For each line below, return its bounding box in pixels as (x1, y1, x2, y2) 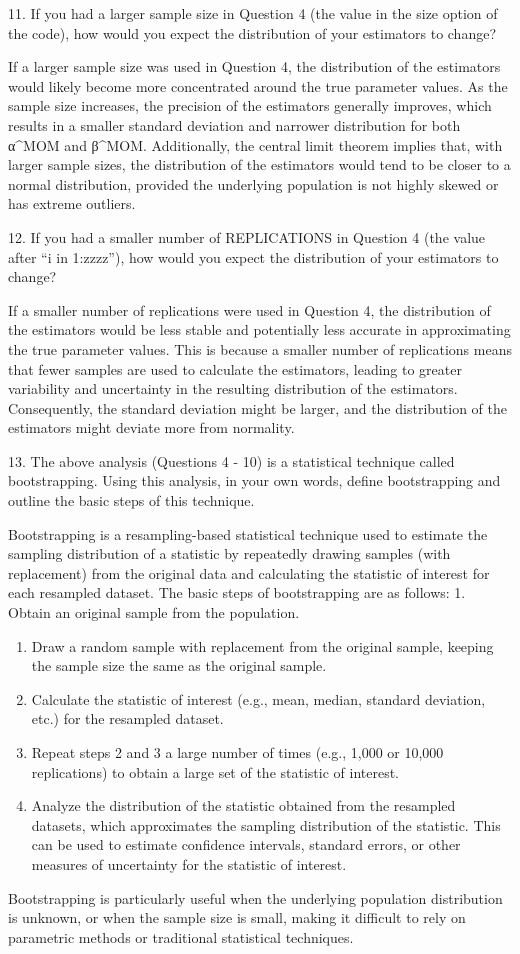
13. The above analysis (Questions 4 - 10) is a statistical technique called (8, 450, 455, 471)
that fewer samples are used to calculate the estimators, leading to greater (8, 358, 462, 379)
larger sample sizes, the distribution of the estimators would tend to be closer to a (8, 154, 511, 175)
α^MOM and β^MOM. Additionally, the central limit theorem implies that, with (8, 134, 503, 155)
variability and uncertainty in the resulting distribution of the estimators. (8, 378, 458, 399)
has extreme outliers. (8, 193, 136, 214)
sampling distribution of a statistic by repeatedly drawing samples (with (8, 543, 451, 564)
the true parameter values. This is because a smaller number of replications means (8, 338, 512, 359)
